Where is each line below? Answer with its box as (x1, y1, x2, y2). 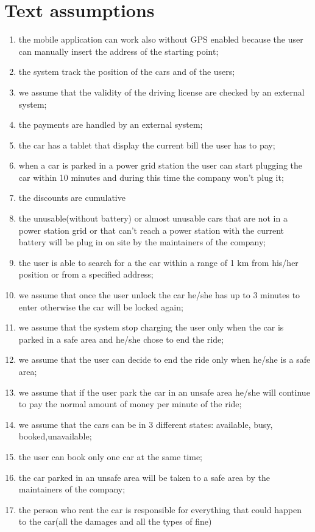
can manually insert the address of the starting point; (18, 44, 219, 57)
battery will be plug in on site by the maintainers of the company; (18, 236, 266, 248)
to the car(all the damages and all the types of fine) (18, 515, 212, 528)
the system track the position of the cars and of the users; (18, 65, 235, 78)
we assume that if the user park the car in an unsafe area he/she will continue (18, 385, 310, 398)
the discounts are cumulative (18, 191, 126, 204)
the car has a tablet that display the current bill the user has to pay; (18, 138, 275, 151)
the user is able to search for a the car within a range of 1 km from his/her (18, 256, 299, 268)
